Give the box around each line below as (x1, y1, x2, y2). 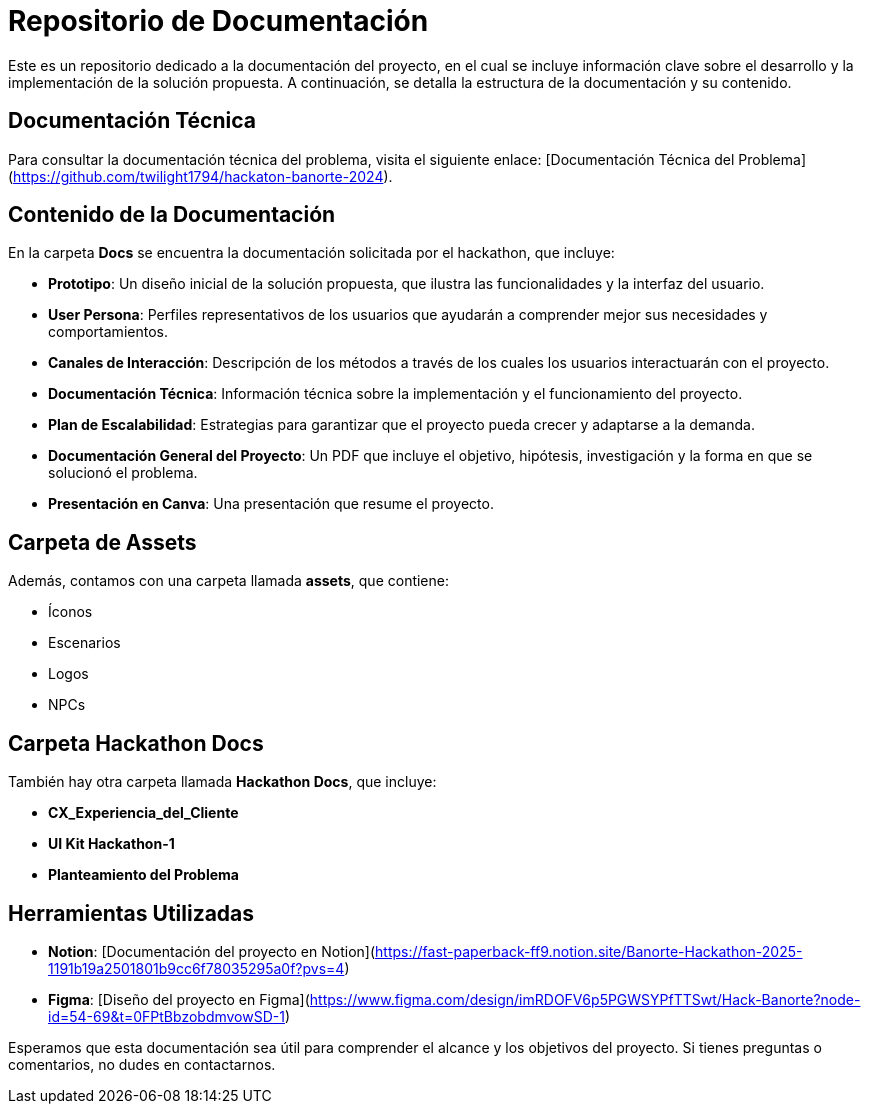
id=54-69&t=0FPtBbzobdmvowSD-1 (48, 1007, 285, 1025)
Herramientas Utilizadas (8, 900, 255, 926)
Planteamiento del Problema (48, 866, 239, 884)
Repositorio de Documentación (8, 4, 429, 38)
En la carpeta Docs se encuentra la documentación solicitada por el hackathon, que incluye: (8, 244, 615, 262)
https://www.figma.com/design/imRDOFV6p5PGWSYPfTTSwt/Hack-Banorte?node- (309, 990, 861, 1008)
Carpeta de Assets (8, 529, 197, 555)
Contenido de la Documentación (8, 202, 336, 228)
